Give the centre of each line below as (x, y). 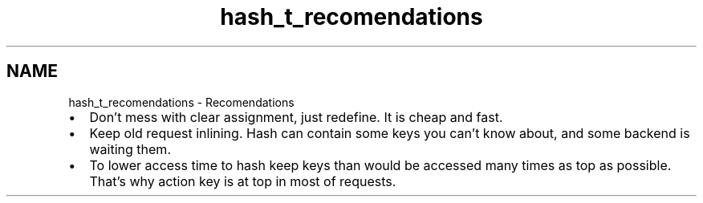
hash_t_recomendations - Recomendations (181, 102)
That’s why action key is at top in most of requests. (243, 181)
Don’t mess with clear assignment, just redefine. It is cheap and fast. (296, 117)
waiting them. (130, 149)
